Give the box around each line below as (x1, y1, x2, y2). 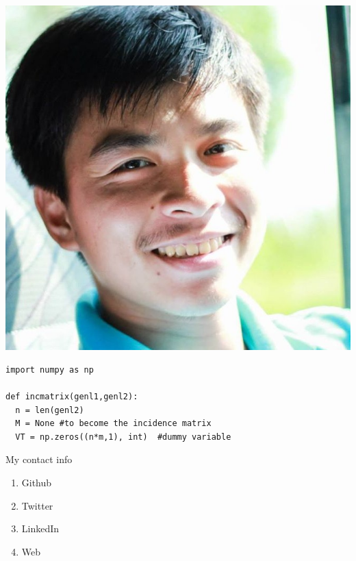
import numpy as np (5, 364, 94, 375)
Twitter (21, 498, 53, 512)
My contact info (5, 452, 73, 466)
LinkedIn (21, 521, 60, 536)
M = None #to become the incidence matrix (15, 419, 212, 429)
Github (21, 475, 52, 489)
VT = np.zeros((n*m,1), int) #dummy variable (15, 432, 231, 442)
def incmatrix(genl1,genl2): (5, 392, 138, 401)
